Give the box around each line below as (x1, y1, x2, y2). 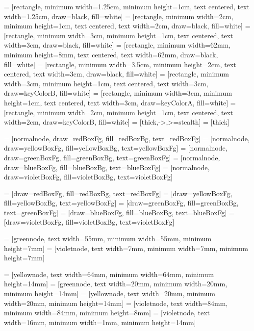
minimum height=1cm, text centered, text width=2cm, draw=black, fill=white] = (4, 21, 251, 31)
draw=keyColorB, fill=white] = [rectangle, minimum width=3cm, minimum (4, 88, 232, 98)
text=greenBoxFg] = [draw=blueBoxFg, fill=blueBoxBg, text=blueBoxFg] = (4, 207, 234, 217)
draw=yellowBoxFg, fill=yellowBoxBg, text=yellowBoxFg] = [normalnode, (4, 143, 228, 153)
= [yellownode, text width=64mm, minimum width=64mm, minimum (4, 269, 214, 279)
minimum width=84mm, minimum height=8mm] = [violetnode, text (4, 307, 210, 318)
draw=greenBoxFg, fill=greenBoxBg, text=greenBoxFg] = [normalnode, (4, 152, 220, 162)
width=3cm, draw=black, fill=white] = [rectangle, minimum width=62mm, (4, 40, 231, 50)
